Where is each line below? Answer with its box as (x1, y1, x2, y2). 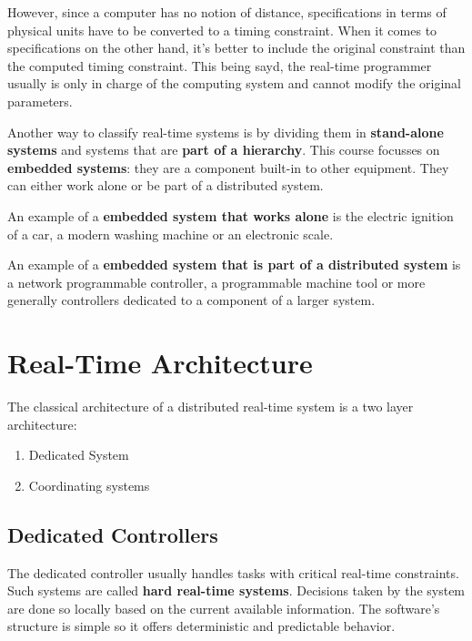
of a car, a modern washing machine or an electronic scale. (7, 224, 334, 243)
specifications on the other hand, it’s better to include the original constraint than (7, 38, 466, 57)
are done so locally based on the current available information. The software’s (7, 598, 440, 617)
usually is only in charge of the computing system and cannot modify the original (7, 74, 461, 93)
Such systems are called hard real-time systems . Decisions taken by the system (7, 581, 466, 600)
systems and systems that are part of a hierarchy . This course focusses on (7, 140, 440, 159)
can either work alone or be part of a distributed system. (7, 176, 324, 195)
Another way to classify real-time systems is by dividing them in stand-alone (7, 122, 444, 141)
